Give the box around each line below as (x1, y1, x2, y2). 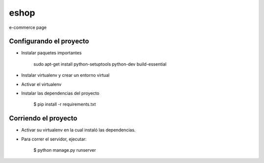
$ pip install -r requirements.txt (33, 101, 96, 107)
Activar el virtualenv (21, 81, 62, 87)
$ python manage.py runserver (33, 147, 96, 153)
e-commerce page (9, 24, 47, 30)
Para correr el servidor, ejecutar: (21, 136, 87, 142)
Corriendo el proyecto (9, 114, 78, 122)
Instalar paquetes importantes (21, 50, 82, 56)
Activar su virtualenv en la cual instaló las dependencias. (21, 127, 136, 133)
